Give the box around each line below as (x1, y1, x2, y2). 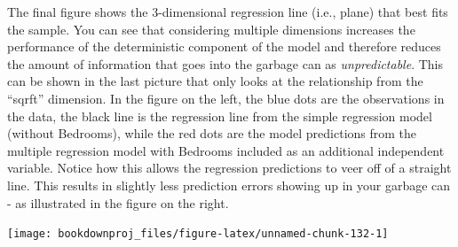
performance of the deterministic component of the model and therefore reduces (7, 37, 441, 56)
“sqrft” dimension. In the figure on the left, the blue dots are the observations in (7, 89, 445, 107)
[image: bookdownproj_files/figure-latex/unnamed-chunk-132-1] (7, 228, 389, 241)
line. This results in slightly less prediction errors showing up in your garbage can (7, 175, 451, 194)
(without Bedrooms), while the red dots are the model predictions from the (7, 124, 417, 143)
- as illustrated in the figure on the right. (7, 193, 229, 212)
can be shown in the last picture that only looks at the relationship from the (7, 72, 423, 90)
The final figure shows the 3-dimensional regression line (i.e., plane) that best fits (7, 3, 448, 20)
